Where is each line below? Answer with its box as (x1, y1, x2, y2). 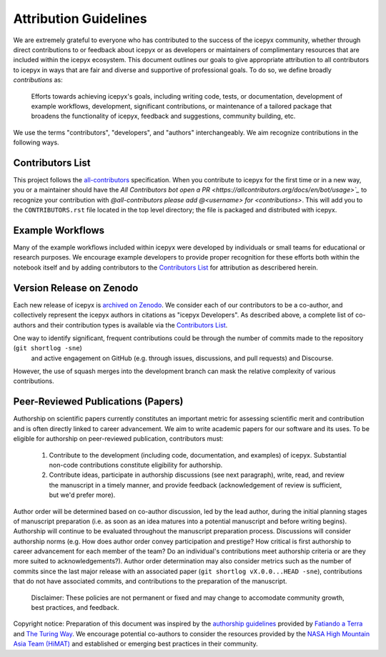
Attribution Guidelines (13, 11, 147, 26)
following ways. (13, 138, 60, 147)
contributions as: (13, 76, 64, 84)
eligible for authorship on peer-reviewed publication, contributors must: (13, 435, 224, 443)
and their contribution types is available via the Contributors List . (36, 320, 228, 329)
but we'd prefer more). (49, 490, 116, 500)
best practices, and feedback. (31, 603, 119, 612)
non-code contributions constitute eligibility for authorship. (49, 460, 223, 469)
